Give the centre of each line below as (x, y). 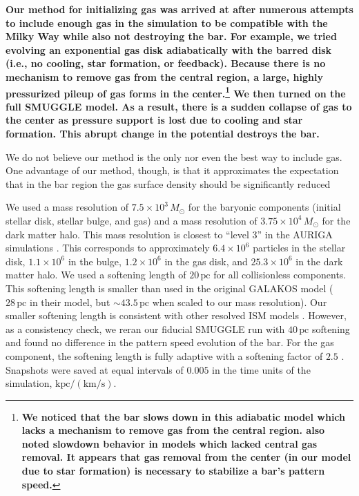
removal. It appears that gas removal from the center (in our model (186, 457)
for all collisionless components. (280, 275)
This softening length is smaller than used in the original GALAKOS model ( (169, 288)
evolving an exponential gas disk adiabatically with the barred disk (169, 49)
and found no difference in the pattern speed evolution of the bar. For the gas (170, 342)
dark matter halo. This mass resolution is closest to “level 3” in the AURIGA (169, 234)
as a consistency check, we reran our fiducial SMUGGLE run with (145, 328)
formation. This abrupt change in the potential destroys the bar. (163, 133)
